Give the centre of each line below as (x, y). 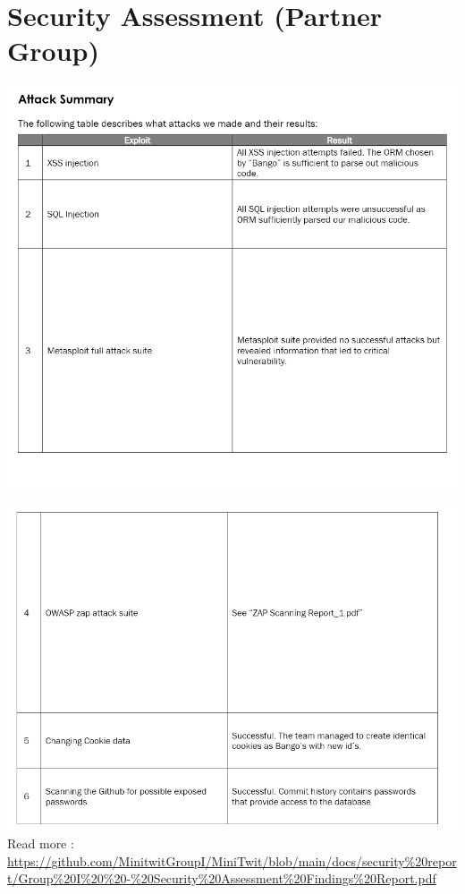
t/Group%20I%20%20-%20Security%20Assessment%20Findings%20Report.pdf (222, 878)
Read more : (41, 843)
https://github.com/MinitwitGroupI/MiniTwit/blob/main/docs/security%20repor (232, 860)
